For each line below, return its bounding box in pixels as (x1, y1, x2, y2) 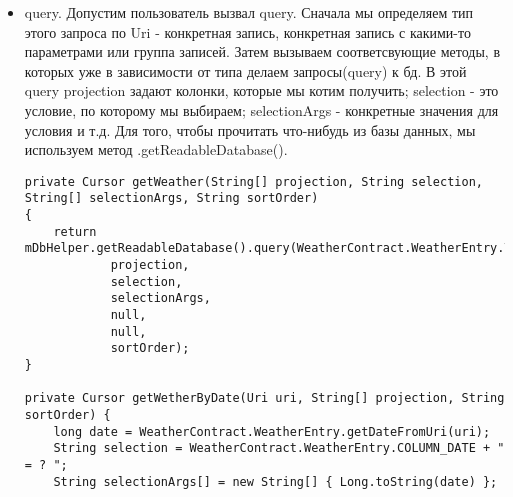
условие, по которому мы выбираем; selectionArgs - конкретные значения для (24, 99, 499, 120)
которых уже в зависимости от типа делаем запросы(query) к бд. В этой (24, 60, 467, 81)
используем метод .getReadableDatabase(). (24, 139, 288, 160)
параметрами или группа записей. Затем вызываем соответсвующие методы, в (24, 41, 501, 62)
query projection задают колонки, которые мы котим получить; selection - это (24, 80, 499, 101)
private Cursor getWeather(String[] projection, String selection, (24, 174, 483, 189)
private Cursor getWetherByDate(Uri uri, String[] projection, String (24, 391, 505, 406)
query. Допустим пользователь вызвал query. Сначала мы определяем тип (24, 2, 474, 22)
